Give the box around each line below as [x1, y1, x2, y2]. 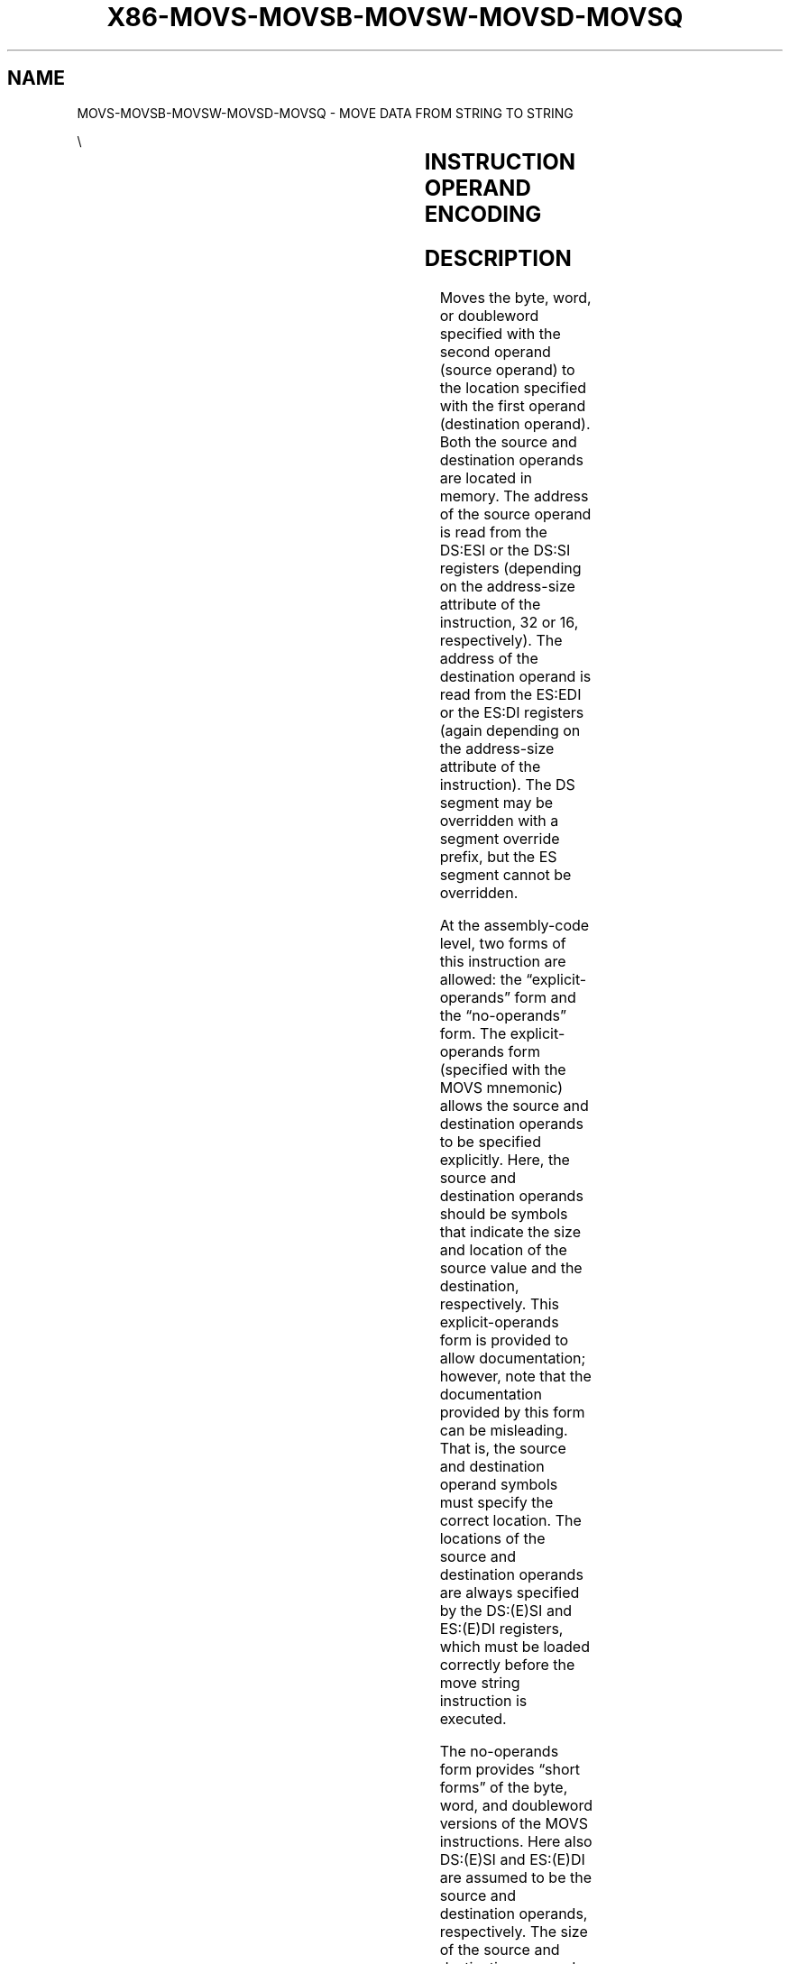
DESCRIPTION [424, 244, 572, 271]
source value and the [439, 1259, 583, 1278]
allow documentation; [439, 1349, 586, 1368]
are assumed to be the [439, 1868, 592, 1887]
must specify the [439, 1493, 554, 1512]
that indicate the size [439, 1223, 582, 1242]
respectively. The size [439, 1923, 588, 1941]
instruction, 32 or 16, [439, 613, 579, 632]
